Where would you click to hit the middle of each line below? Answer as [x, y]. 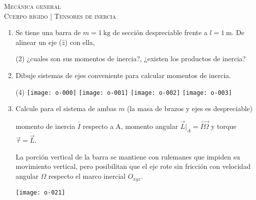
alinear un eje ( [39, 42]
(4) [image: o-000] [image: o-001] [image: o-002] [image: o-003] [124, 92]
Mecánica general [32, 6]
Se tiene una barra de [48, 32]
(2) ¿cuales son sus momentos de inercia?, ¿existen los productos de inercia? [131, 59]
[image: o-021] [41, 192]
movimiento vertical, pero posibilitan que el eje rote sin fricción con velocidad [133, 166]
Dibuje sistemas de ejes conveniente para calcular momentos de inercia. [123, 75]
